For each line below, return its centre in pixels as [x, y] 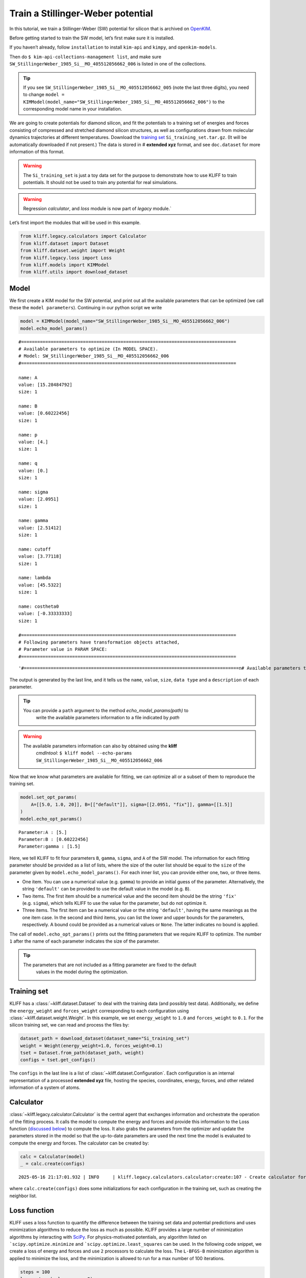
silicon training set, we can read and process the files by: [69, 1025]
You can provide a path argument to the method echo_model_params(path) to [106, 710]
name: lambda [35, 578]
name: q [28, 463]
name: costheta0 [39, 607]
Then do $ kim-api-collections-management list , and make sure [85, 57]
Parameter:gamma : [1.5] [49, 847]
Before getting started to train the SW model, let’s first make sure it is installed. [92, 38]
